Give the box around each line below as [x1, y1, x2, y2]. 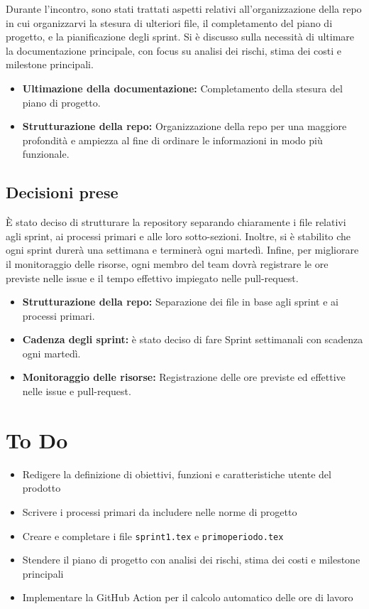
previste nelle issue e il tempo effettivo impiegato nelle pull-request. [6, 270, 299, 285]
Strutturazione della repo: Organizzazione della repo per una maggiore [22, 119, 347, 134]
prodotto [22, 480, 61, 495]
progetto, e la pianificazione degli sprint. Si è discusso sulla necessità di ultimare [6, 29, 355, 44]
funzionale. [22, 146, 70, 161]
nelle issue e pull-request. [22, 384, 131, 399]
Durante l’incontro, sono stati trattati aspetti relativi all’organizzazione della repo [6, 1, 362, 16]
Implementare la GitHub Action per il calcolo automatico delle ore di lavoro [22, 590, 353, 605]
